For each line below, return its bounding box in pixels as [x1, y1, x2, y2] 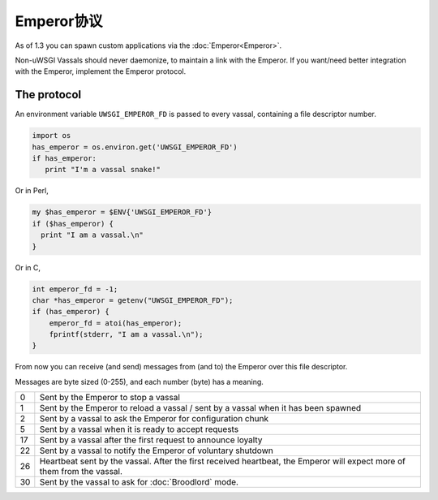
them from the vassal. [39, 466, 123, 477]
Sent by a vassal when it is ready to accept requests [39, 424, 239, 435]
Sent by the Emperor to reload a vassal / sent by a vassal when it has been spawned [39, 403, 362, 414]
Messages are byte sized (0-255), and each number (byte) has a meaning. [15, 377, 264, 386]
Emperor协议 [15, 12, 103, 30]
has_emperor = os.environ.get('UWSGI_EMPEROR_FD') [32, 142, 238, 152]
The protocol [15, 88, 82, 101]
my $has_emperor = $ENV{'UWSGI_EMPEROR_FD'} [32, 208, 213, 217]
